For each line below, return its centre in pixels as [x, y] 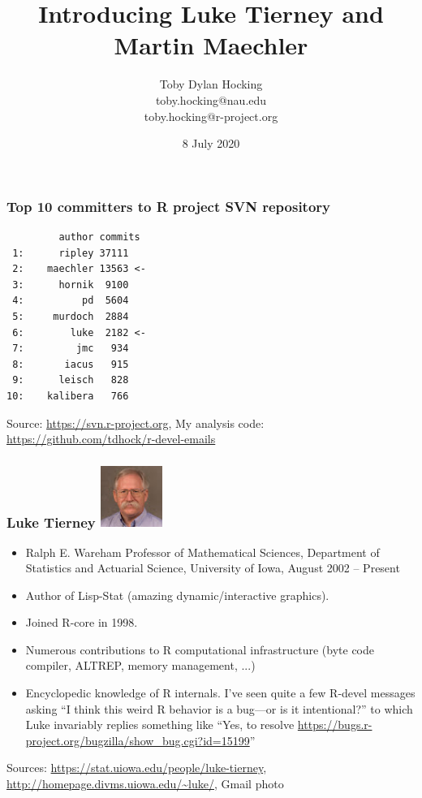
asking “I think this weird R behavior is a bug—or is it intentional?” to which [219, 708]
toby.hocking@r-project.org [211, 116]
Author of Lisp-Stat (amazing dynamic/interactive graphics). [177, 595]
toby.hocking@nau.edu [211, 99]
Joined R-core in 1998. [82, 622]
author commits [99, 237]
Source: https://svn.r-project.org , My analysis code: [136, 423]
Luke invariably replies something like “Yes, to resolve [160, 725]
